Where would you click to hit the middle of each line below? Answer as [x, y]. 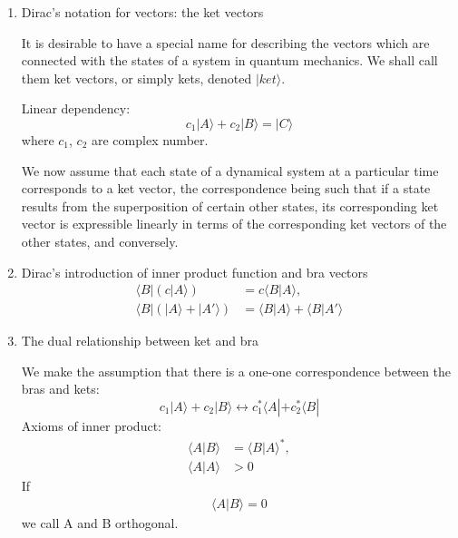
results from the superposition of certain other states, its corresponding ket [230, 205]
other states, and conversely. [100, 241]
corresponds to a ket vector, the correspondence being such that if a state [226, 188]
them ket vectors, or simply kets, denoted [136, 78]
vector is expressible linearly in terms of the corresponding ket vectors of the [234, 224]
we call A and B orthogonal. [100, 522]
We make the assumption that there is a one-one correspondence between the [236, 371]
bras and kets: [60, 389]
